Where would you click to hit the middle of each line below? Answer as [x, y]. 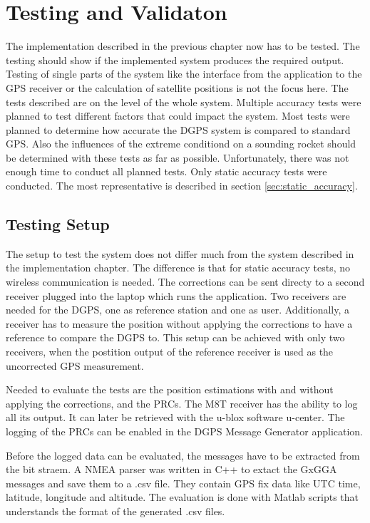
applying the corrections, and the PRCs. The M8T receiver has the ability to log [182, 403]
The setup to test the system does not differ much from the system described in [180, 253]
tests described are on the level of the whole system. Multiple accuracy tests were [184, 102]
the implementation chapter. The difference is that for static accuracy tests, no [178, 268]
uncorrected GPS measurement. [75, 365]
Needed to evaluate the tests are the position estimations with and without [170, 389]
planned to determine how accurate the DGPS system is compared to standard [178, 129]
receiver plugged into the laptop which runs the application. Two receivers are [176, 295]
